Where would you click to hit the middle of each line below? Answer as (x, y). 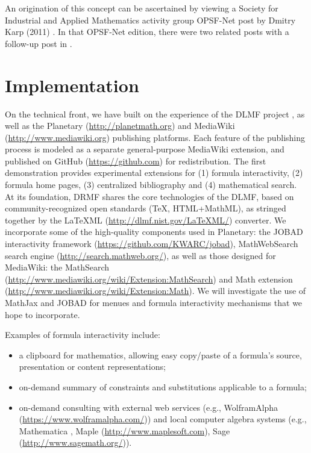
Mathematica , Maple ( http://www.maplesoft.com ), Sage (124, 430)
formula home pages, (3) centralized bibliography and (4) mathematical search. (151, 185)
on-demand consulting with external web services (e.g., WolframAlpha (149, 407)
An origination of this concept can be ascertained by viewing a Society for (142, 8)
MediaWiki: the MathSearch (57, 267)
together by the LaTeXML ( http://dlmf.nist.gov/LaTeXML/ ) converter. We (146, 220)
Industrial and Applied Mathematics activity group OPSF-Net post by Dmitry (150, 20)
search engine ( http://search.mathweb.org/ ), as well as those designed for (140, 255)
